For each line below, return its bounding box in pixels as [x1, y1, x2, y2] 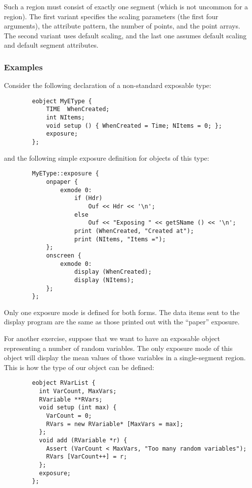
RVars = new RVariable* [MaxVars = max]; [46, 420, 184, 428]
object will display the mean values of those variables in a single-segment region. [4, 352, 246, 363]
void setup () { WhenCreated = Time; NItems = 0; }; [46, 122, 222, 129]
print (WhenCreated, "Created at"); [74, 227, 194, 234]
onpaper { [46, 178, 78, 185]
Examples [4, 60, 43, 73]
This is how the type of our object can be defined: [4, 362, 154, 372]
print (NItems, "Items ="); [74, 235, 166, 243]
